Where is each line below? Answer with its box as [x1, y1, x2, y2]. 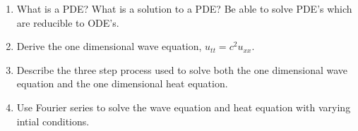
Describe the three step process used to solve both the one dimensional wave [16, 62, 348, 77]
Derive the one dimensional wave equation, [16, 39, 202, 54]
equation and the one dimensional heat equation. [16, 76, 228, 91]
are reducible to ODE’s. [16, 15, 119, 30]
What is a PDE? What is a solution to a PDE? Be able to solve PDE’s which [16, 1, 352, 15]
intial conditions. [16, 113, 90, 128]
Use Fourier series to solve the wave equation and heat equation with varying [16, 99, 351, 114]
